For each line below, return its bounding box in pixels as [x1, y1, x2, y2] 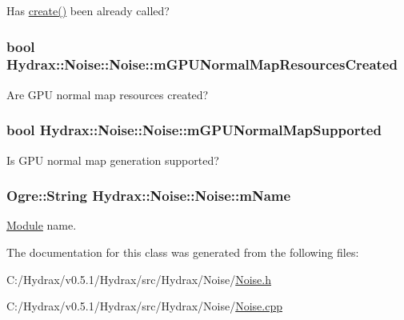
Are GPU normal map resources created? [6, 86, 209, 102]
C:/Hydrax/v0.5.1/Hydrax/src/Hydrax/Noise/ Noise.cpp [6, 298, 282, 314]
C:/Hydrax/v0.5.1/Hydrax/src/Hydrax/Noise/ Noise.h [6, 270, 271, 287]
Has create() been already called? [6, 2, 170, 18]
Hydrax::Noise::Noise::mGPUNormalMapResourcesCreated [6, 54, 398, 74]
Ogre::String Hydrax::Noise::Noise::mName [6, 186, 291, 206]
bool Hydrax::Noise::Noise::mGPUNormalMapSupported [6, 120, 382, 140]
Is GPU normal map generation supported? [6, 151, 219, 168]
